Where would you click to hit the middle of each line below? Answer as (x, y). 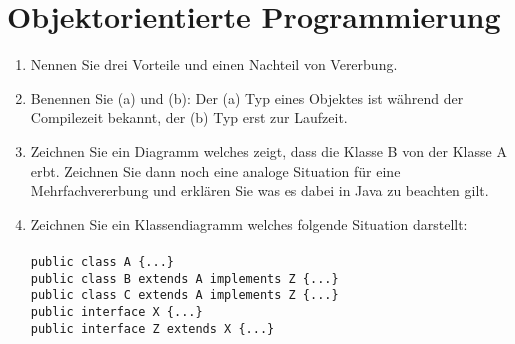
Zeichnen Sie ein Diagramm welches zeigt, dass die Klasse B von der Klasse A (268, 150)
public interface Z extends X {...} (152, 328)
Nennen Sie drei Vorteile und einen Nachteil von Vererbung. (214, 64)
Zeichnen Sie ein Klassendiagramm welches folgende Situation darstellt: (249, 223)
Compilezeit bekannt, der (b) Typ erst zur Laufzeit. (189, 117)
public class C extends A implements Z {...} (184, 295)
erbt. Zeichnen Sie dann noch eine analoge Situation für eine (215, 170)
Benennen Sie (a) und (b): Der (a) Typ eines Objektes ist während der (247, 97)
